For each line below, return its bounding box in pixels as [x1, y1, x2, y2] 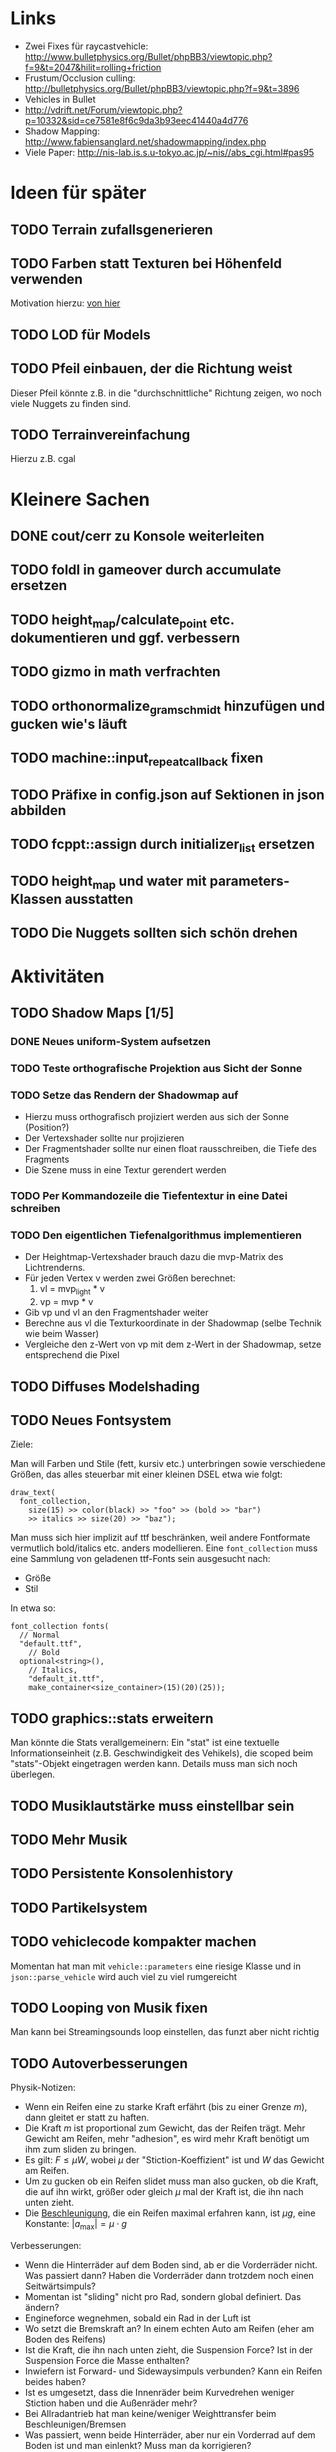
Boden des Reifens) [24, 2333, 107, 2345]
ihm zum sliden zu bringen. [24, 2143, 137, 2156]
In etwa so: [10, 1602, 56, 1614]
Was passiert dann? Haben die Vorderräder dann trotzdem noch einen [24, 2269, 315, 2281]
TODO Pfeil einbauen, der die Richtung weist [10, 360, 293, 377]
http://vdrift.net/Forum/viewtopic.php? [24, 103, 183, 116]
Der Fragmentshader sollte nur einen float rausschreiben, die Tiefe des [24, 1143, 317, 1155]
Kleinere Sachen [10, 488, 150, 511]
